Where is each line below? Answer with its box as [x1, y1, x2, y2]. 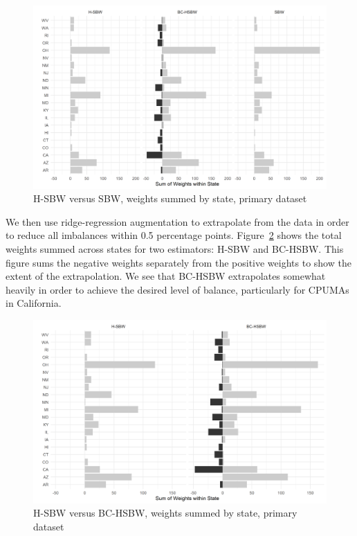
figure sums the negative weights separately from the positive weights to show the [6, 255, 351, 269]
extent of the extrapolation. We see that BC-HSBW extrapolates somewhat [6, 269, 326, 283]
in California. [6, 296, 62, 310]
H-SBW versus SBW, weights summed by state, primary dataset [33, 191, 307, 206]
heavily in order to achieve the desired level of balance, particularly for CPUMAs [6, 282, 349, 296]
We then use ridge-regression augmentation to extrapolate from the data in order [6, 214, 349, 229]
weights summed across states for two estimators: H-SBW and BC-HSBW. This [6, 241, 344, 256]
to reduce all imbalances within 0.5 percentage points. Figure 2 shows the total [6, 228, 342, 242]
